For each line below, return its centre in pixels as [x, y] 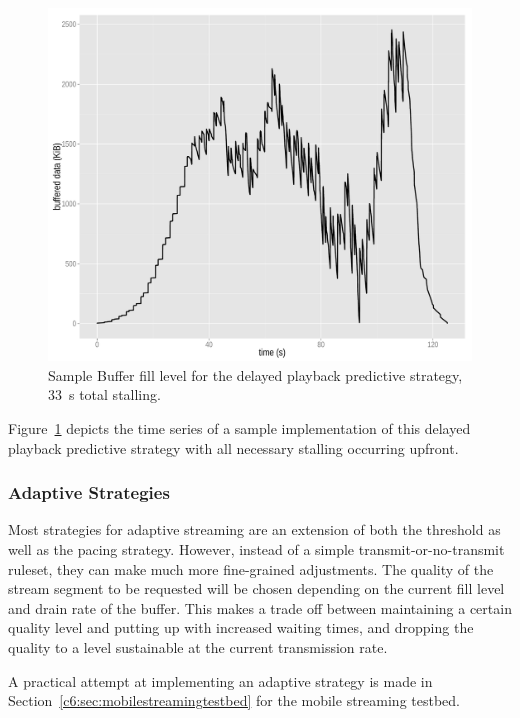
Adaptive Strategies [89, 492]
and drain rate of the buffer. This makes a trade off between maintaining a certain [260, 607]
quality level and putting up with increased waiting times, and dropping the [241, 627]
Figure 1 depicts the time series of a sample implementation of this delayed [239, 427]
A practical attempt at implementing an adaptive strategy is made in [220, 680]
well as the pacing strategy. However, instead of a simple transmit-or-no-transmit [256, 548]
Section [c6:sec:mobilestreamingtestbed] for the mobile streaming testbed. [234, 700]
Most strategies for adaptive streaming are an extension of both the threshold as [254, 529]
